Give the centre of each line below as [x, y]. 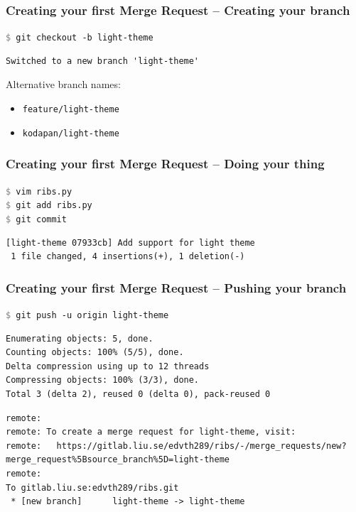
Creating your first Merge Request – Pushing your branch [176, 287]
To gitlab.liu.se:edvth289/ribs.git [92, 488]
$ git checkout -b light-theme [80, 38]
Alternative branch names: [63, 84]
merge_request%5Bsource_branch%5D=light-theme [118, 460]
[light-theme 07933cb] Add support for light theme [130, 243]
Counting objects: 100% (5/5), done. [95, 353]
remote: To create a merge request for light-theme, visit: [151, 432]
